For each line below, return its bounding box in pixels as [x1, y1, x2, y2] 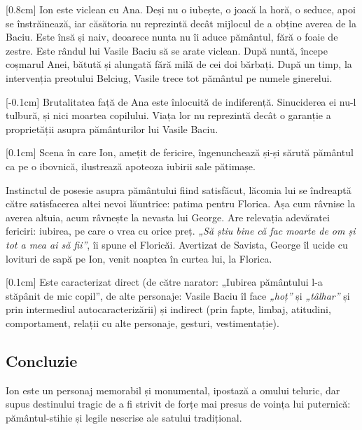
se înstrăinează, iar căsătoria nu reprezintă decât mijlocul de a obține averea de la [6, 15, 356, 30]
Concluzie [6, 349, 78, 371]
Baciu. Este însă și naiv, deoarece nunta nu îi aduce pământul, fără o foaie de [6, 29, 338, 44]
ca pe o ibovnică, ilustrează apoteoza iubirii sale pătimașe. [6, 158, 256, 173]
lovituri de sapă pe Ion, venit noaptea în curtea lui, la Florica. [6, 251, 272, 265]
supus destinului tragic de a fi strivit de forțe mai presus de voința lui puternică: [6, 396, 351, 411]
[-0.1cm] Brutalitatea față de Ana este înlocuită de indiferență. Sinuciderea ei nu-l [6, 94, 356, 109]
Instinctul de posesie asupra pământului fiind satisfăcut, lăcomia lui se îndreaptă [6, 182, 351, 197]
